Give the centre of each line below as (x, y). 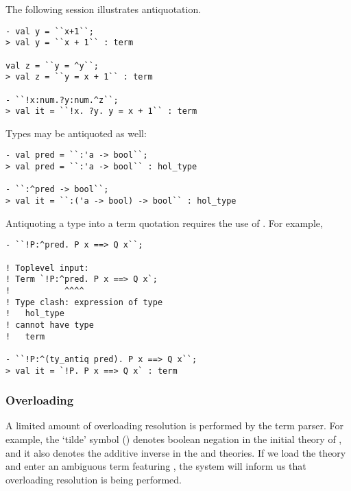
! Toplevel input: (47, 268)
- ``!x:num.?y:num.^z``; (62, 100)
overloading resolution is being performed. (94, 479)
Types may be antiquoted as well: (76, 133)
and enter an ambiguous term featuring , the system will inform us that (156, 466)
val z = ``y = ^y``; (52, 65)
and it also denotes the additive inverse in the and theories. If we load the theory (176, 452)
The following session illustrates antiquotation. (104, 9)
